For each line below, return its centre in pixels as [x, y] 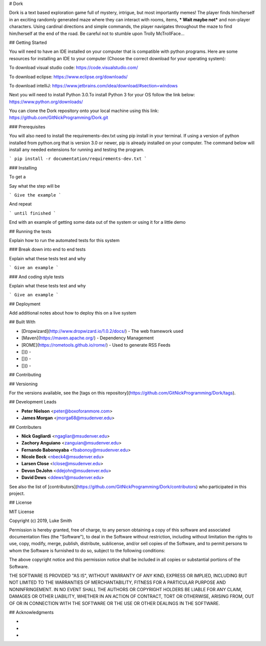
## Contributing [25, 375]
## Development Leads [33, 402]
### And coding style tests [36, 277]
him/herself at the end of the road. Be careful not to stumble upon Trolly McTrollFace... [97, 33]
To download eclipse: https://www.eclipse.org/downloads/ [68, 77]
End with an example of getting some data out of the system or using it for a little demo [97, 222]
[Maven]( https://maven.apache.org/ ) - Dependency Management [88, 338]
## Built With [22, 322]
